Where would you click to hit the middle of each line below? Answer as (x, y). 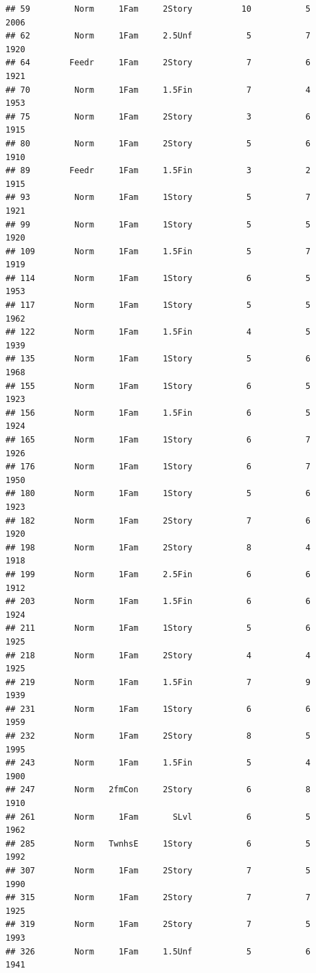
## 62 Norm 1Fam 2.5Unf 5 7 (158, 36)
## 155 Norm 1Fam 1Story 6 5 (158, 386)
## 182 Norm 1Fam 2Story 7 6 (158, 521)
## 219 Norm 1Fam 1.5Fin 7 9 (158, 682)
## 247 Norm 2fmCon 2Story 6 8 (158, 790)
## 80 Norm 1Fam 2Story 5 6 (158, 143)
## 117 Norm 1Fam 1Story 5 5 (158, 305)
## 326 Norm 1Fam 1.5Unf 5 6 (158, 951)
